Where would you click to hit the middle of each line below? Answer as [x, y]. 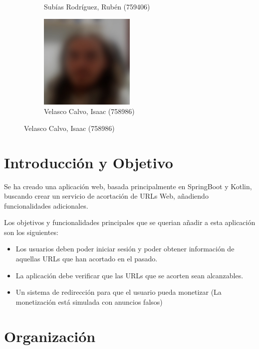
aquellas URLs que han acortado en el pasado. [87, 259]
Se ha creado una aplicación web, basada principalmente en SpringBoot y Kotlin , [128, 186]
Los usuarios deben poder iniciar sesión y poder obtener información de [125, 249]
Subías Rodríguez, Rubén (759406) [97, 6]
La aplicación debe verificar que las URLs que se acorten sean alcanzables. [129, 275]
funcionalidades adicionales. [46, 205]
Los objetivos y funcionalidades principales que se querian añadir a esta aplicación [130, 222]
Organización [50, 336]
